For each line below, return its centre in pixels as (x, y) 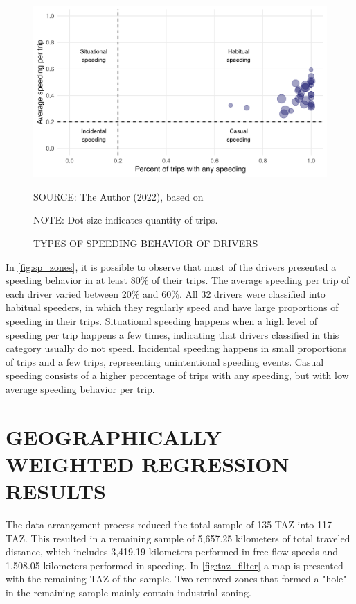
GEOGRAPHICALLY (114, 436)
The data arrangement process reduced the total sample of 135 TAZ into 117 (169, 524)
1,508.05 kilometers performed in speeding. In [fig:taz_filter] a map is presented (175, 565)
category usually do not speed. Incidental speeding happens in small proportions (176, 348)
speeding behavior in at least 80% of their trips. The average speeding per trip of (178, 280)
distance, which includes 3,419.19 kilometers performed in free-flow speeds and (172, 552)
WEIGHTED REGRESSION (148, 463)
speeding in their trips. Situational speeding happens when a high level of (162, 320)
